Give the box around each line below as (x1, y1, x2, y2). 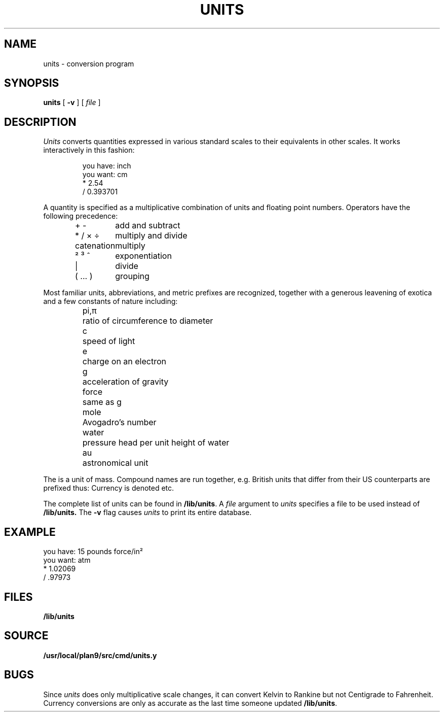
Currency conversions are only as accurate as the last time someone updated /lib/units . (43, 698, 338, 707)
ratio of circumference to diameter (82, 316, 213, 326)
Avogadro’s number (82, 417, 157, 428)
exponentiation (115, 251, 172, 261)
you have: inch (82, 161, 131, 171)
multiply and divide (115, 230, 188, 241)
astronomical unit (82, 458, 149, 468)
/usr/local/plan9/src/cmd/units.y (43, 651, 157, 660)
